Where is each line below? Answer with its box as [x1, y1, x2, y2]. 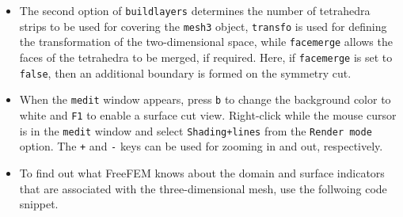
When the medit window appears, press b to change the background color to [19, 91, 391, 108]
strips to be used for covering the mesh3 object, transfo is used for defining [19, 17, 387, 34]
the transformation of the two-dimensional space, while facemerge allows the [19, 33, 393, 50]
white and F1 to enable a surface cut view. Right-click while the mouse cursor [19, 106, 397, 123]
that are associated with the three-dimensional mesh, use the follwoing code [19, 180, 387, 196]
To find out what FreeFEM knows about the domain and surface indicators [19, 164, 385, 181]
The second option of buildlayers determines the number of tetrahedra [19, 2, 371, 18]
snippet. [19, 196, 59, 212]
